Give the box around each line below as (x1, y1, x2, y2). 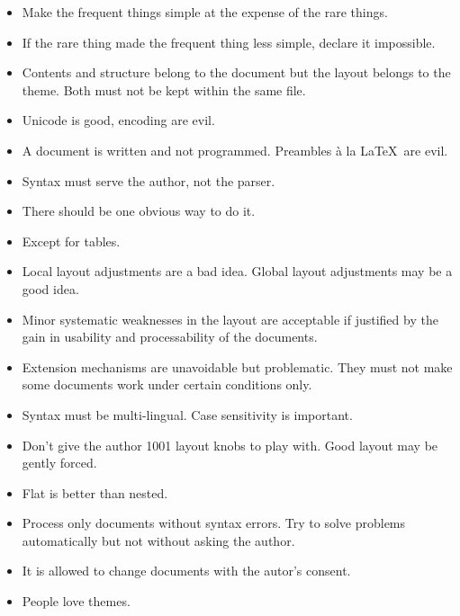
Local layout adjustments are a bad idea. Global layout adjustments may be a (22, 262, 453, 281)
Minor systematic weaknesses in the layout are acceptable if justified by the (22, 309, 438, 328)
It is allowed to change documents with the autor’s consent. (22, 561, 351, 580)
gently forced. (22, 453, 97, 472)
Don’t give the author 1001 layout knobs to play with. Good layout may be (22, 435, 438, 454)
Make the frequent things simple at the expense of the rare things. (22, 3, 388, 21)
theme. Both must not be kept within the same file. (22, 80, 306, 99)
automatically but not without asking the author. (22, 531, 295, 549)
